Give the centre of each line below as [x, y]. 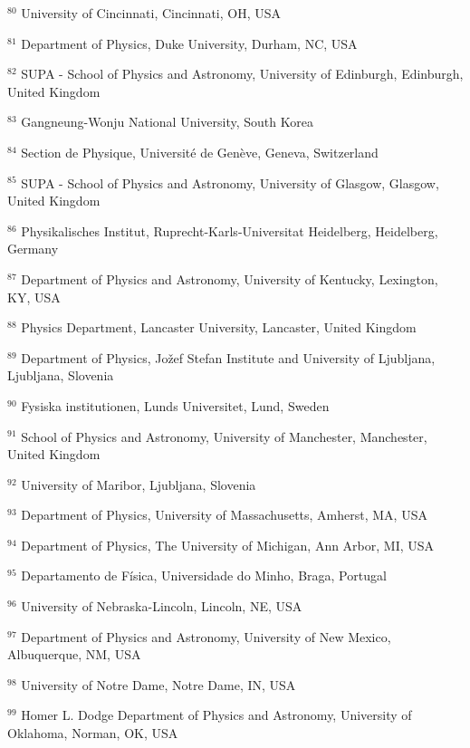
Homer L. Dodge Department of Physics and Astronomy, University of [216, 715]
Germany [33, 249]
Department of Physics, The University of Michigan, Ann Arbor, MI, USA [228, 545]
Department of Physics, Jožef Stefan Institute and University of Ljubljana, [228, 357]
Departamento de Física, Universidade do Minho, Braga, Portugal [204, 575]
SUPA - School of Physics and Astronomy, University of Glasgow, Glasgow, [230, 182]
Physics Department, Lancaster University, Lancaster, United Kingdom [219, 327]
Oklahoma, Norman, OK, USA [93, 733]
